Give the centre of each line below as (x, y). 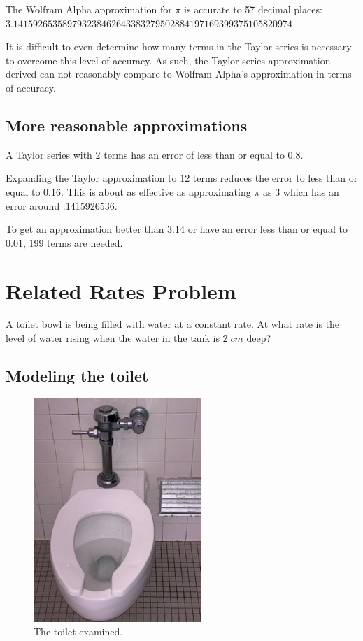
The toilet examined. (78, 632)
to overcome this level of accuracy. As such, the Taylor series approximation (168, 60)
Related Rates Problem (121, 290)
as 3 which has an (301, 191)
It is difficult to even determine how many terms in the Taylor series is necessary (179, 46)
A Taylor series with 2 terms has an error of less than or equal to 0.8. (155, 154)
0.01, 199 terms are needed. (64, 242)
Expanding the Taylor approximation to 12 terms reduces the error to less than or (182, 178)
